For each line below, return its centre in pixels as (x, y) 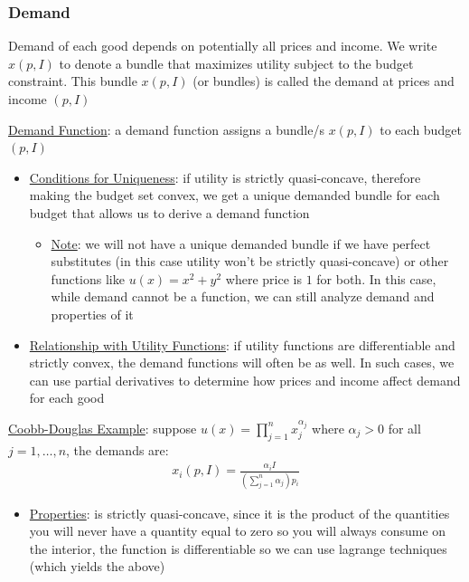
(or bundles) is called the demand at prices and (324, 81)
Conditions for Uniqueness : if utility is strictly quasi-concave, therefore (225, 177)
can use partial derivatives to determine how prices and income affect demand (245, 380)
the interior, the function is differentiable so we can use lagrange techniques (238, 548)
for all (404, 428)
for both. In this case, (376, 278)
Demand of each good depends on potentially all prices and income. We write (223, 46)
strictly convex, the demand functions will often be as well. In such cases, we (242, 363)
